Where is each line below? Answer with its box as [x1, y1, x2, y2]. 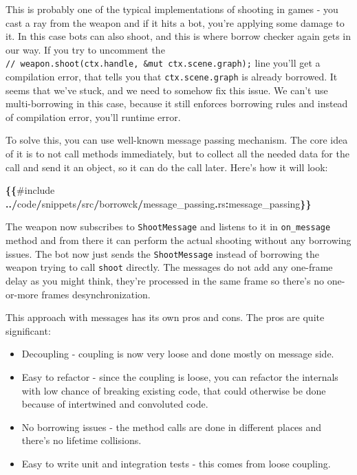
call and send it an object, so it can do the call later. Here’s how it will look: [6, 159, 328, 174]
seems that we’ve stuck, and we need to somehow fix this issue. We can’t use [6, 82, 328, 97]
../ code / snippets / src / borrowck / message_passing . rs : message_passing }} [6, 196, 312, 210]
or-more [6, 287, 39, 301]
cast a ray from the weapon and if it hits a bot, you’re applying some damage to [6, 15, 345, 30]
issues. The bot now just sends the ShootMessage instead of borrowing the [6, 246, 319, 261]
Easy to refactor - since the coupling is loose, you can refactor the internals [21, 369, 338, 384]
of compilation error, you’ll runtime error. [6, 109, 181, 124]
